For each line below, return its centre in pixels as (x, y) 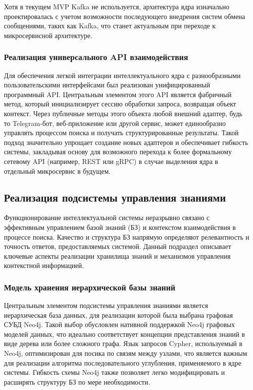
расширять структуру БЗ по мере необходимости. (77, 381)
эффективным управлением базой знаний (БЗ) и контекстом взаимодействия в (120, 227)
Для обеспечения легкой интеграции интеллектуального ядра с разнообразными (122, 75)
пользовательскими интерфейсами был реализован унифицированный (107, 85)
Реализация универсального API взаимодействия (96, 57)
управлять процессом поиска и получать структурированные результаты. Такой (121, 133)
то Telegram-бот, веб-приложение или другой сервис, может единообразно (115, 123)
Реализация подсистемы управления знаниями (115, 197)
